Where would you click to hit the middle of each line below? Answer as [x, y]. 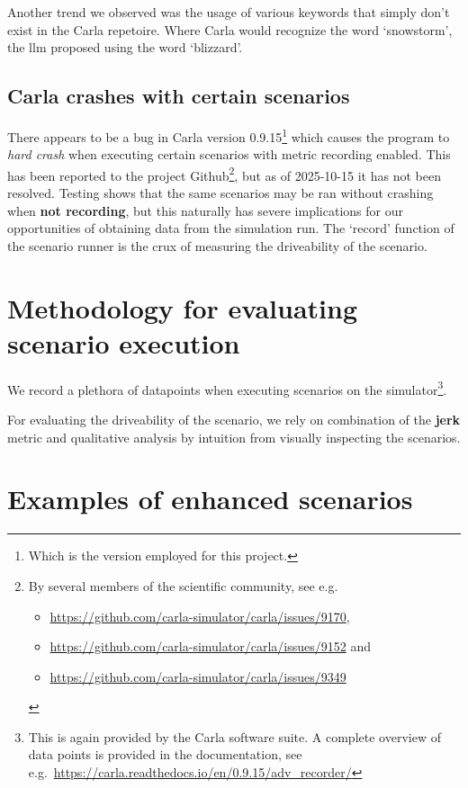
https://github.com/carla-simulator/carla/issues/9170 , [200, 616]
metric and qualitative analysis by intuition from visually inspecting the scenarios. [234, 437]
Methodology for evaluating [183, 307]
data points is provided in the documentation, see [165, 754]
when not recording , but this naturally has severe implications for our [205, 210]
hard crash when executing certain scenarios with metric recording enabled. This [229, 154]
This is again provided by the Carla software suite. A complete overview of [234, 736]
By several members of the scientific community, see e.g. [183, 585]
